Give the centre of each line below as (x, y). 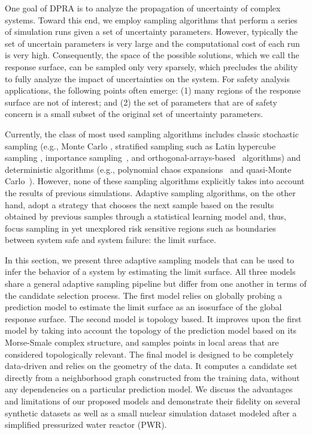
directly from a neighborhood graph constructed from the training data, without (152, 377)
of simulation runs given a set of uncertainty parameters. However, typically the (151, 31)
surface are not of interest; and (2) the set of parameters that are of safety (141, 102)
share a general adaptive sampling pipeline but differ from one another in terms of (156, 283)
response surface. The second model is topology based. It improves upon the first (153, 318)
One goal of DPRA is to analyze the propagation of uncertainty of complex (143, 8)
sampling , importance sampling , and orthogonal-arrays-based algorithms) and (153, 157)
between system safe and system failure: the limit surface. (110, 240)
